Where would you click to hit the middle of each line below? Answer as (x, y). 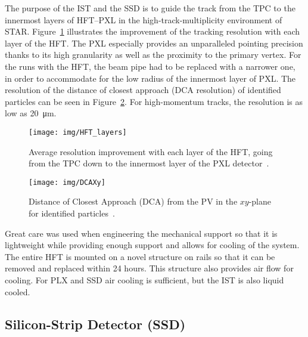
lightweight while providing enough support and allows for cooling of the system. (152, 245)
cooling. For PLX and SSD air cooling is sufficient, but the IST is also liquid (144, 280)
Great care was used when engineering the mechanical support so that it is (141, 233)
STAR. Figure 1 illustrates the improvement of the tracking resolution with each (153, 31)
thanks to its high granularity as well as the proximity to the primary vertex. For (153, 55)
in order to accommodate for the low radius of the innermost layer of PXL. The (150, 78)
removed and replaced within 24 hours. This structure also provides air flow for (149, 268)
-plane (260, 201)
